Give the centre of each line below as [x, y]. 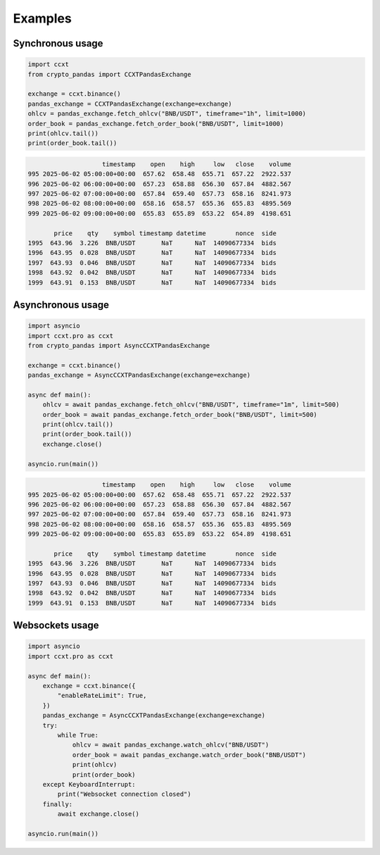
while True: [78, 735]
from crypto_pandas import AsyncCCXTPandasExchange [119, 345]
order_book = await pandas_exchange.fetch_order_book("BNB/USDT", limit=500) [180, 414]
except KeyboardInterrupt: [89, 784]
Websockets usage [56, 626]
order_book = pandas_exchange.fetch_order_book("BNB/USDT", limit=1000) [156, 124]
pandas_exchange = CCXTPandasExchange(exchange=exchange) [130, 104]
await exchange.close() [99, 814]
